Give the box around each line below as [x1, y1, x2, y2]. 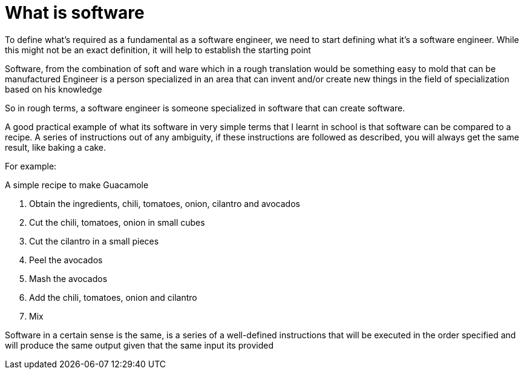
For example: [5, 160, 57, 171]
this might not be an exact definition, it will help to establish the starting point [5, 44, 311, 55]
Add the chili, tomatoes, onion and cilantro [29, 292, 197, 303]
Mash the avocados [29, 273, 108, 284]
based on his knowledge [5, 84, 102, 94]
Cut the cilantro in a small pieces [29, 235, 159, 246]
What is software [5, 2, 145, 23]
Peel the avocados [29, 254, 103, 265]
